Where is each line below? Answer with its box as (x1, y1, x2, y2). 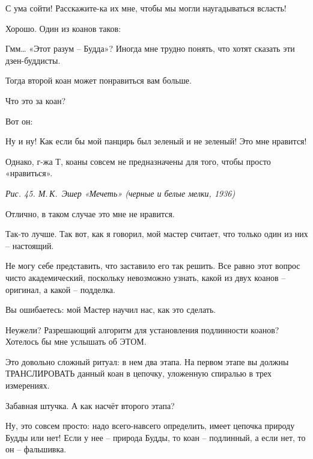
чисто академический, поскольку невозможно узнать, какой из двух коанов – (5, 271, 286, 283)
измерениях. (5, 379, 50, 392)
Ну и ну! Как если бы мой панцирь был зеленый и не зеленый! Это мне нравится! (5, 135, 307, 147)
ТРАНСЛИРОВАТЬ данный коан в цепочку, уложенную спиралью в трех (5, 367, 272, 380)
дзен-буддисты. (5, 54, 61, 66)
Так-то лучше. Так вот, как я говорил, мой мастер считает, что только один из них (5, 227, 308, 240)
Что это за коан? (5, 94, 66, 106)
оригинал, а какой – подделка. (5, 283, 115, 295)
